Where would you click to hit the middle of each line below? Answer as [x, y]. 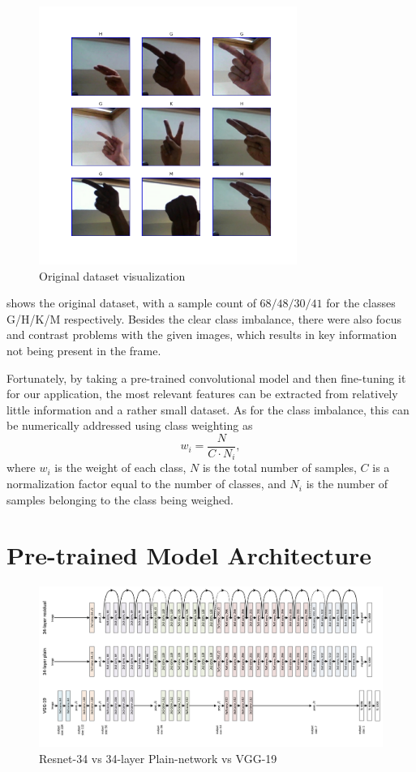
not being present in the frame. [84, 350]
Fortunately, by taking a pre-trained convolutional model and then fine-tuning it [206, 377]
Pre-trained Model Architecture [189, 555]
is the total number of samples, [279, 467]
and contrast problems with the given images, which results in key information [202, 335]
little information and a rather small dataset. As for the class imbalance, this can [208, 409]
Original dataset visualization [112, 275]
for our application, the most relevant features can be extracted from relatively [202, 394]
